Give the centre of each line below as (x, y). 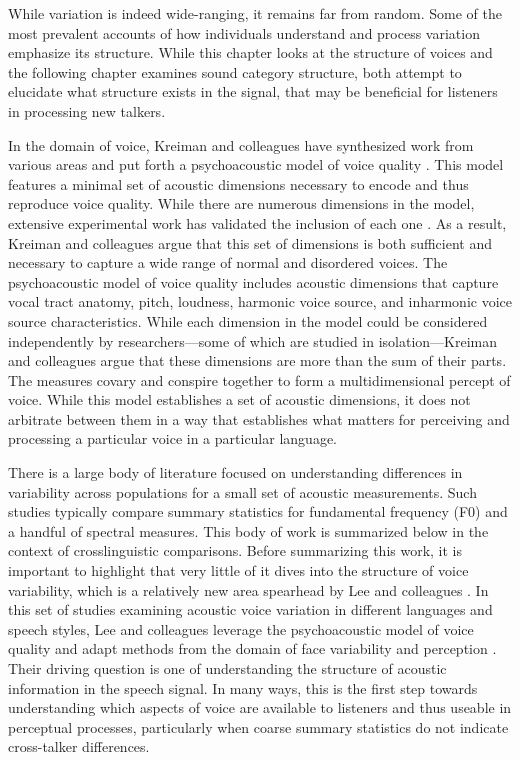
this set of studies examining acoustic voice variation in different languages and (250, 609)
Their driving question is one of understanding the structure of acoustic (227, 668)
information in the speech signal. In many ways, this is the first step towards (243, 687)
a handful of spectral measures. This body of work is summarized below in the (248, 530)
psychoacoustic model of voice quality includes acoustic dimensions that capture (253, 281)
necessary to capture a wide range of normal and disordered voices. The (228, 262)
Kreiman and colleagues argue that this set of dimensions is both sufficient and (250, 242)
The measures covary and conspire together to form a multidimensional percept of (259, 379)
